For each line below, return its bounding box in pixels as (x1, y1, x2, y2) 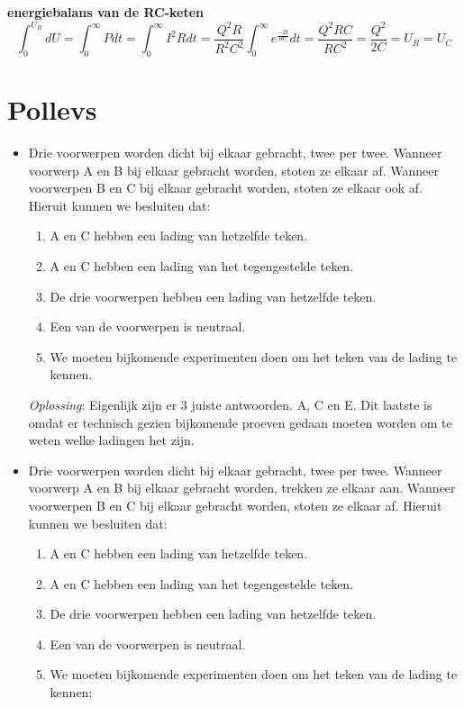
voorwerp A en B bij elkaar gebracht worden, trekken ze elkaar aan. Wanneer (28, 478, 456, 497)
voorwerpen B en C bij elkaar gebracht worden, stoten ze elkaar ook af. (28, 178, 423, 197)
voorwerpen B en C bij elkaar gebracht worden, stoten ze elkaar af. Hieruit (28, 495, 442, 514)
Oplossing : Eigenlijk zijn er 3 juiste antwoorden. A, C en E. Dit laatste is (28, 394, 432, 413)
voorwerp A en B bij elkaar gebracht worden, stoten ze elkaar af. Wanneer (28, 160, 439, 179)
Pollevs (7, 91, 97, 128)
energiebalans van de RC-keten (7, 3, 205, 21)
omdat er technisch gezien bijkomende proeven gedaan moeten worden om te (28, 412, 452, 431)
